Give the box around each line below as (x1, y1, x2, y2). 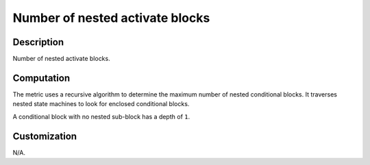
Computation (12, 72, 71, 84)
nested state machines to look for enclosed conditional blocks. (12, 100, 190, 108)
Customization (12, 130, 77, 142)
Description (12, 36, 64, 48)
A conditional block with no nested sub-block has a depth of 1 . (12, 112, 190, 120)
